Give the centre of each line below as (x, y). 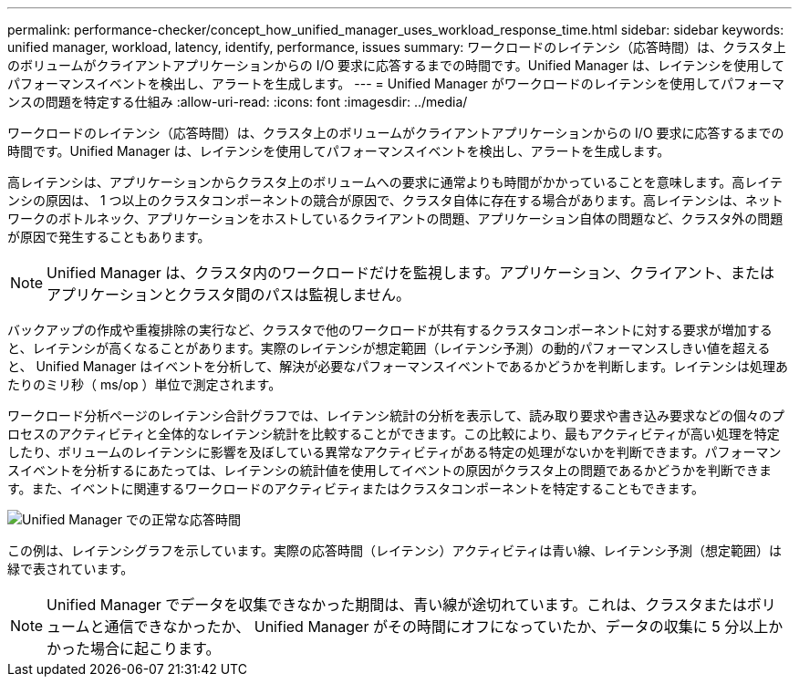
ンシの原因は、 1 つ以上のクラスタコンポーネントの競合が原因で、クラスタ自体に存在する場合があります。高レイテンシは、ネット (395, 200)
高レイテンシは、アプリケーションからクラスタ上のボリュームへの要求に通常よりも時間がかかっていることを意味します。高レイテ (395, 182)
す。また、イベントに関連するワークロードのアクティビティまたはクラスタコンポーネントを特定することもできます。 (356, 488)
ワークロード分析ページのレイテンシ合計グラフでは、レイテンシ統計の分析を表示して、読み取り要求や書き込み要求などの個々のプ (396, 415)
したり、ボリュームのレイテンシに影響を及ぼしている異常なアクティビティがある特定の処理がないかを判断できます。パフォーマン (394, 452)
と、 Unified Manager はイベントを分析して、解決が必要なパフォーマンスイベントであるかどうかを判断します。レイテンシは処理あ (398, 366)
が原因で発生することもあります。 (109, 237)
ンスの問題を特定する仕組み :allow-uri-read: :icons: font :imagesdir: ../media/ (238, 102)
